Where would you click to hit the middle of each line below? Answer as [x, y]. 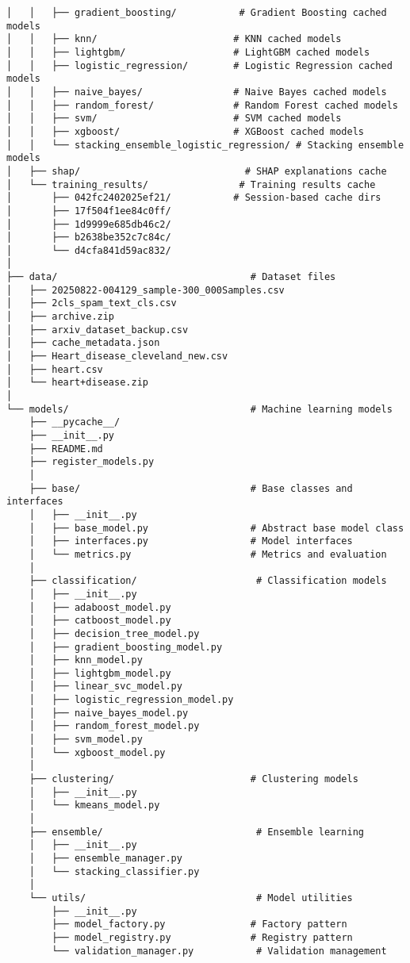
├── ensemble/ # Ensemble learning [197, 832]
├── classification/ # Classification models [208, 581]
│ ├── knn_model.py [86, 660]
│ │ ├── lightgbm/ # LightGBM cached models [188, 52]
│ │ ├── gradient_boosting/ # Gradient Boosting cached [197, 13]
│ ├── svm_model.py [86, 740]
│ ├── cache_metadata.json [83, 343]
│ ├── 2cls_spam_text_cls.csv [92, 303]
